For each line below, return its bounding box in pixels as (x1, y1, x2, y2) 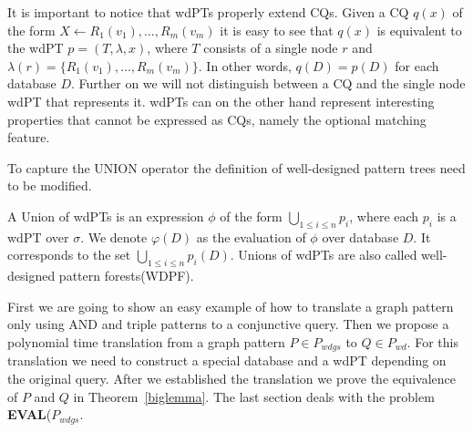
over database (322, 227, 399, 246)
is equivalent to (376, 20, 462, 39)
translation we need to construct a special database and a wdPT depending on (7, 351, 447, 370)
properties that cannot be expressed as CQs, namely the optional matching (7, 109, 427, 129)
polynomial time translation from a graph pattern (7, 332, 285, 351)
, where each (349, 206, 419, 225)
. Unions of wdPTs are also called (230, 245, 417, 264)
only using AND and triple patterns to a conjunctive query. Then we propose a (7, 314, 449, 334)
